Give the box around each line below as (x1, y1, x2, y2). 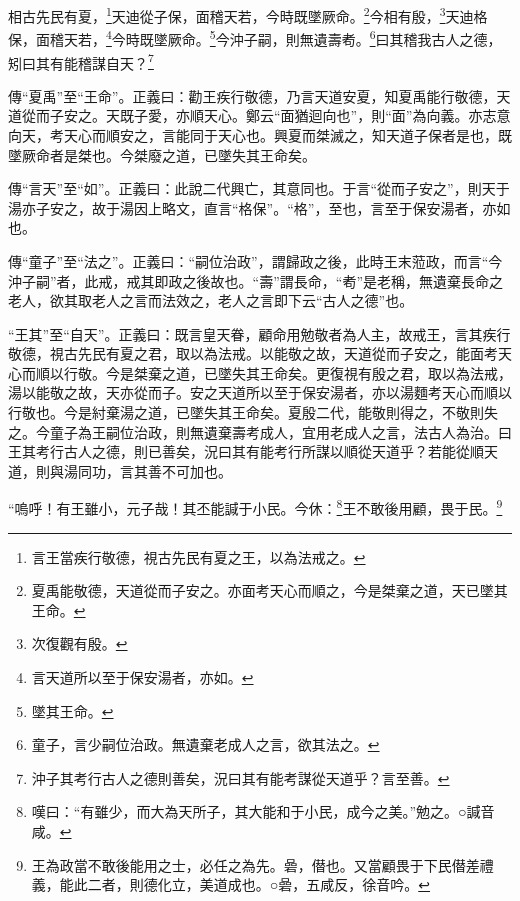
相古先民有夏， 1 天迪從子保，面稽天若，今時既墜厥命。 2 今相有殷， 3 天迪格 (8, 3, 488, 26)
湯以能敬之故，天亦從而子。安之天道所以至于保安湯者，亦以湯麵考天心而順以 (8, 382, 512, 403)
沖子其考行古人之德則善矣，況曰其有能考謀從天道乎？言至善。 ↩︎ (31, 767, 450, 788)
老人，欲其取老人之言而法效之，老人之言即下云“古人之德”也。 (8, 290, 414, 311)
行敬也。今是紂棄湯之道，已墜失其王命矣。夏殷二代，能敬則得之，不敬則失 (8, 402, 498, 423)
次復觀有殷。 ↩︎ (31, 633, 128, 654)
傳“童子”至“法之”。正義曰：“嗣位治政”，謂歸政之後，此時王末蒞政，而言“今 (8, 250, 503, 271)
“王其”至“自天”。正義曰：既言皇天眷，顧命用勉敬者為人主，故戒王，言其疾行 (8, 323, 511, 344)
